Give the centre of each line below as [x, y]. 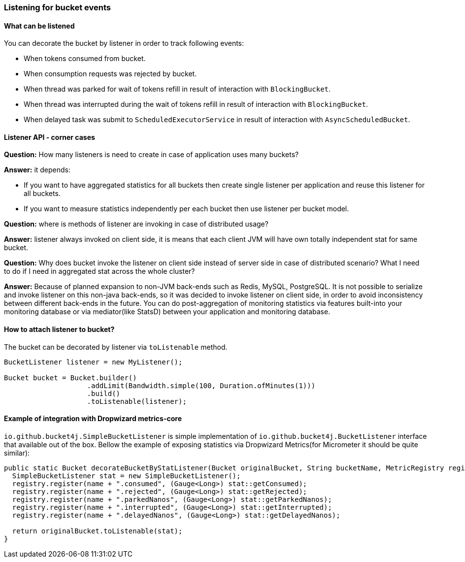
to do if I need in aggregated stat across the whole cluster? [100, 271]
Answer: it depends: [37, 170]
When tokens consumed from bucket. [85, 59]
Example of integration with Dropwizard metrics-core [93, 419]
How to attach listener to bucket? [59, 330]
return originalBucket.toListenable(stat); [97, 531]
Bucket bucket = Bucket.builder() [70, 378]
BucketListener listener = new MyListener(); [93, 362]
